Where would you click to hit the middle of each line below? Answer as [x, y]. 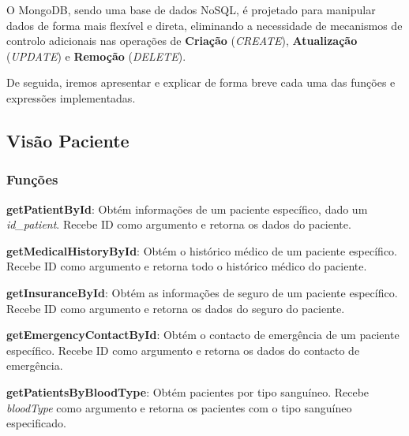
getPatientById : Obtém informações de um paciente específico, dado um [187, 209]
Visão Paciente [68, 140]
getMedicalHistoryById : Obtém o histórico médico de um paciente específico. [202, 250]
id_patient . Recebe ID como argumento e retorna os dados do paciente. [179, 224]
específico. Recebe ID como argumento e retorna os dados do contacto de [183, 350]
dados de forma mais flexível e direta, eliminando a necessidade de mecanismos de [204, 25]
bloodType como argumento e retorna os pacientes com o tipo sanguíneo [179, 407]
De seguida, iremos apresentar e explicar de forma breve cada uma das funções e [201, 82]
